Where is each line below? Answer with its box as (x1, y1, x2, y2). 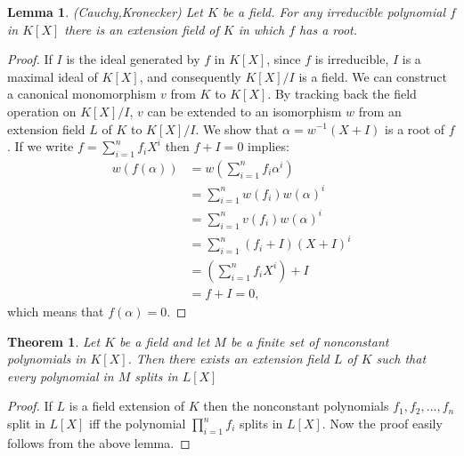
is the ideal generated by (66, 50, 200, 68)
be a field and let (119, 332, 210, 350)
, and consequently (139, 67, 241, 85)
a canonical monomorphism (7, 84, 157, 103)
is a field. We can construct (298, 67, 448, 85)
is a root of (385, 119, 445, 138)
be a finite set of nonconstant (230, 332, 389, 350)
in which (238, 20, 285, 38)
